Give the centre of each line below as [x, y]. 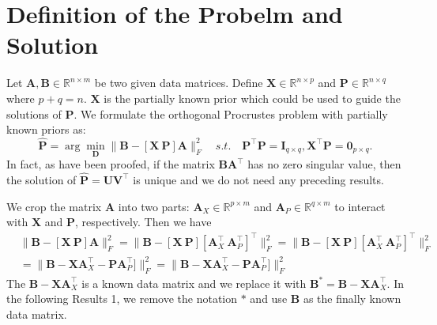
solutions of [34, 113]
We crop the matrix [54, 206]
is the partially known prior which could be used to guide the [252, 98]
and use [269, 299]
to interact [360, 206]
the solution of [41, 179]
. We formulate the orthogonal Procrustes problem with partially [231, 113]
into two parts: [154, 206]
